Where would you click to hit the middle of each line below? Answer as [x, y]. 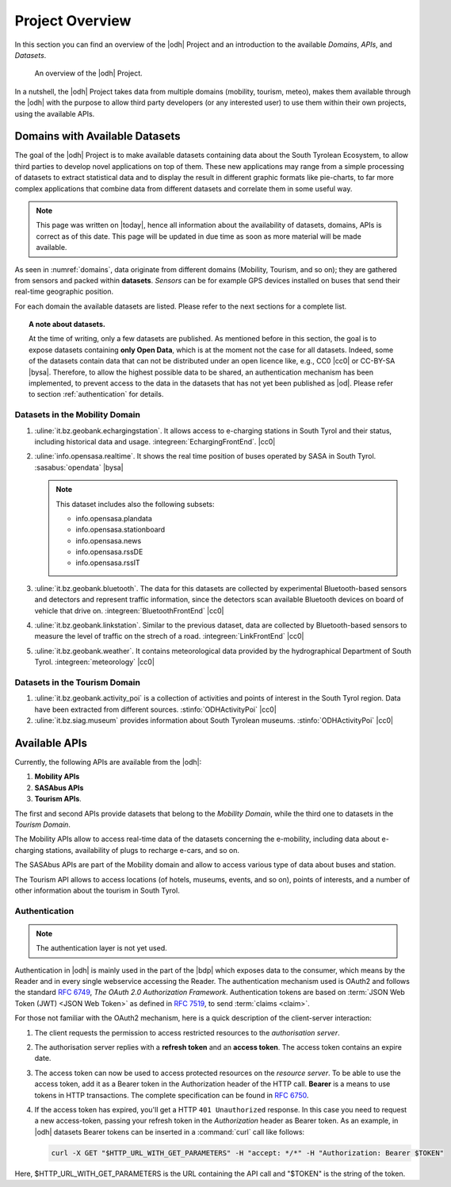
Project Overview [73, 21]
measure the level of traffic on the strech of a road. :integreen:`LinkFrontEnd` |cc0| [169, 636]
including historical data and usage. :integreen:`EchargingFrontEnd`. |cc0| [155, 441]
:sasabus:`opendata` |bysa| [79, 467]
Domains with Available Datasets [97, 136]
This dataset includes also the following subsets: [135, 504]
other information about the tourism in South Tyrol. [97, 890]
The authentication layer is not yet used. [102, 948]
